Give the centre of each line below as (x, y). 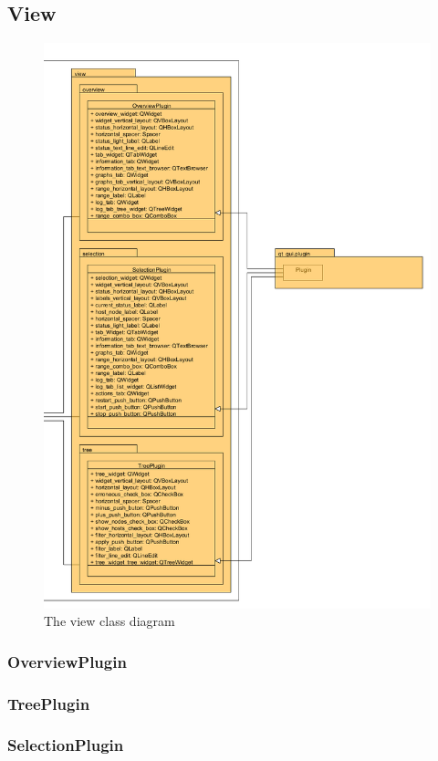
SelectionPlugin (66, 745)
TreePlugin (49, 703)
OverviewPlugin (67, 661)
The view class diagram (109, 621)
